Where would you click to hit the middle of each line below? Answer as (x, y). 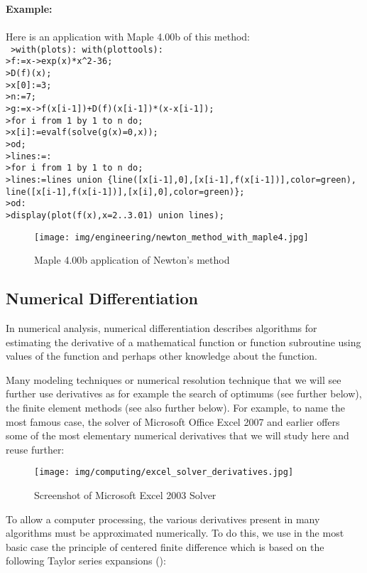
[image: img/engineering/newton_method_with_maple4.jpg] (171, 237)
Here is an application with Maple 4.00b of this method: (128, 37)
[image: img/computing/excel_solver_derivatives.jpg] (164, 472)
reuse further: (35, 449)
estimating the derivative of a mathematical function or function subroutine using (183, 342)
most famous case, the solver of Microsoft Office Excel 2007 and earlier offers (173, 421)
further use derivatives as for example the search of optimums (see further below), (184, 393)
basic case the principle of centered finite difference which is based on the (165, 546)
